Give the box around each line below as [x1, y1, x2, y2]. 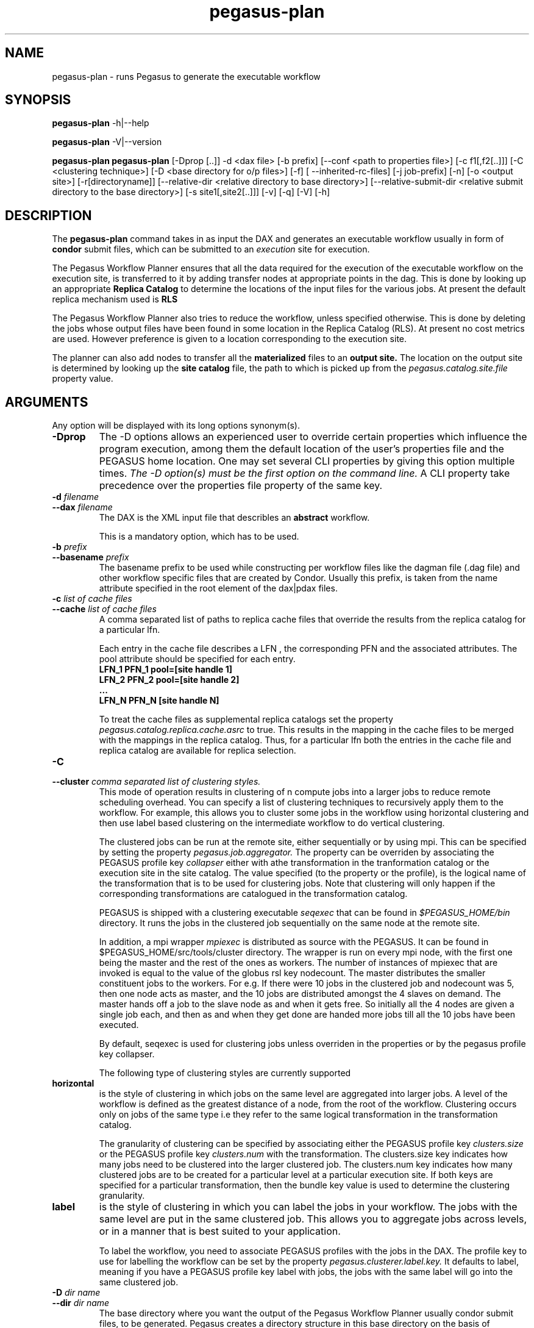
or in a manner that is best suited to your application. [99, 1225, 341, 1238]
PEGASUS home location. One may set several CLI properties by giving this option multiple [99, 455, 515, 468]
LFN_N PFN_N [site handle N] [99, 695, 219, 706]
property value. [52, 373, 113, 384]
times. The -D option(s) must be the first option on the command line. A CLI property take [99, 467, 510, 480]
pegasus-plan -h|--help [52, 118, 149, 129]
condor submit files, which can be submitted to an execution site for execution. [52, 244, 370, 255]
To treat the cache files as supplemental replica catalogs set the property [99, 714, 393, 725]
